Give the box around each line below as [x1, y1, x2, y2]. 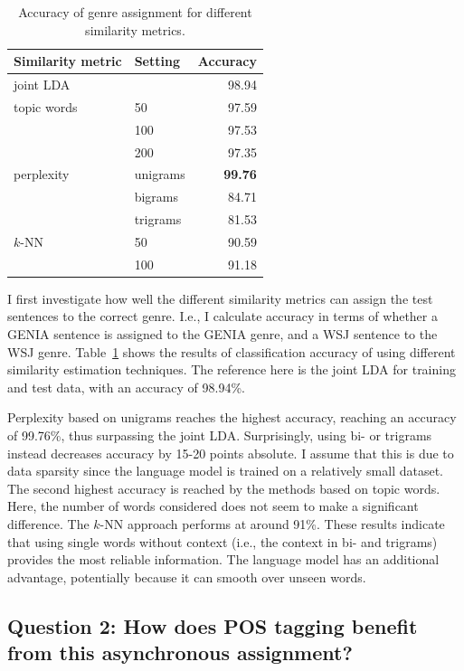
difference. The [7, 515, 90, 533]
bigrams [134, 187, 179, 206]
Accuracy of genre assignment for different [18, 3, 252, 21]
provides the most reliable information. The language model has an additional [7, 550, 440, 569]
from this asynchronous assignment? [7, 638, 353, 666]
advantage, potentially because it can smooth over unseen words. [7, 567, 366, 586]
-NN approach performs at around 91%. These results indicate [99, 515, 445, 533]
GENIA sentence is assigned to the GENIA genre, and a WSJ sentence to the [7, 325, 438, 344]
